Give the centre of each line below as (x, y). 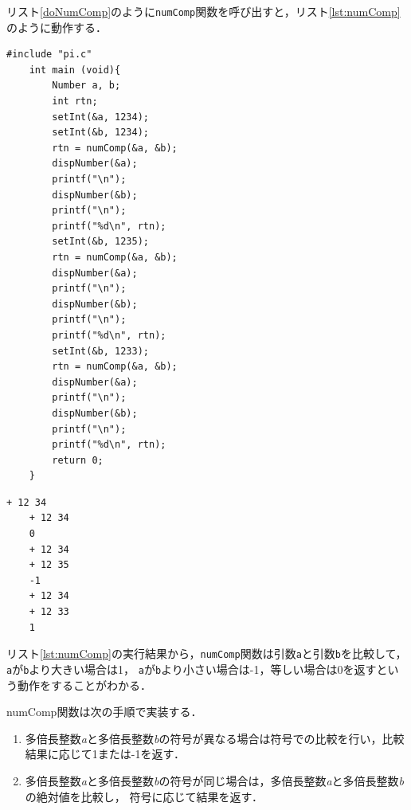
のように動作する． (57, 27)
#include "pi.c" (49, 55)
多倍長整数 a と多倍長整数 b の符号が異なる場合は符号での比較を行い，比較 (215, 738)
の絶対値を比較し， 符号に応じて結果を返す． (144, 796)
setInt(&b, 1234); (100, 133)
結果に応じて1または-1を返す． (105, 754)
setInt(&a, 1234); (100, 117)
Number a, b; (86, 86)
